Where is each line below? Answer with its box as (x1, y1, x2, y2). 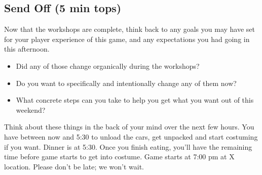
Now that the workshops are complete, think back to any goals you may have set (4, 24, 255, 34)
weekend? (16, 104, 46, 115)
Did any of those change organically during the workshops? (16, 60, 200, 71)
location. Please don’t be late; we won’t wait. (4, 161, 144, 171)
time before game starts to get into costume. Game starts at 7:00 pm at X (4, 151, 235, 162)
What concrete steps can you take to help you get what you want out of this (16, 95, 254, 105)
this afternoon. (4, 43, 50, 54)
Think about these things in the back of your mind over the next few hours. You (4, 121, 254, 132)
